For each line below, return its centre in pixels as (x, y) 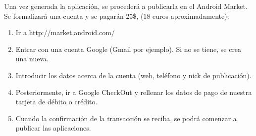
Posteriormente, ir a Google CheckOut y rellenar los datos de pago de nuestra (134, 92)
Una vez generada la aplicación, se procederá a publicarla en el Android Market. (126, 6)
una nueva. (32, 59)
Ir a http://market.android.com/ (65, 32)
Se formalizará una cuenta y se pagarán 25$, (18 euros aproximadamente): (117, 16)
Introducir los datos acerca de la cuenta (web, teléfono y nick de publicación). (133, 75)
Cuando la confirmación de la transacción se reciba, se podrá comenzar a (126, 118)
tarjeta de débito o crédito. (56, 102)
